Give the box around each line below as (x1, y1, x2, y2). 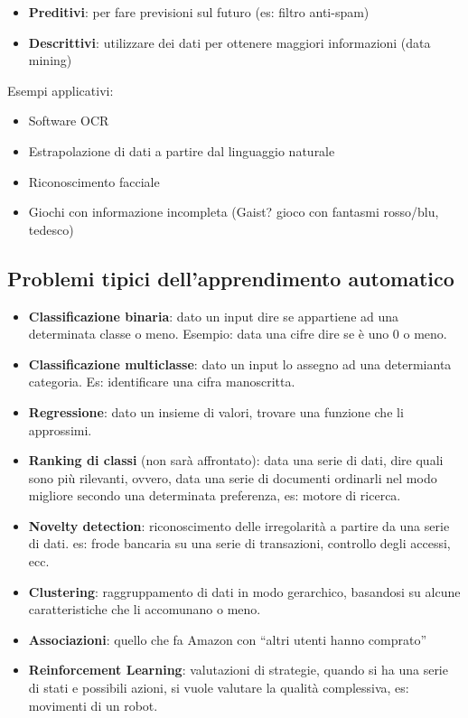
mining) (28, 51, 72, 70)
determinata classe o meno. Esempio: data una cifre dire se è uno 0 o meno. (28, 324, 447, 343)
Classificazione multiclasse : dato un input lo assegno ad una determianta (28, 354, 452, 373)
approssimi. (28, 420, 92, 439)
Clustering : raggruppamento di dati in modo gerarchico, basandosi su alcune (28, 582, 461, 601)
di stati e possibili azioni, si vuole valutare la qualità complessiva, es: (28, 678, 409, 697)
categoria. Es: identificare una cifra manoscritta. (28, 372, 295, 391)
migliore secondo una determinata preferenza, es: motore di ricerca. (28, 486, 401, 505)
